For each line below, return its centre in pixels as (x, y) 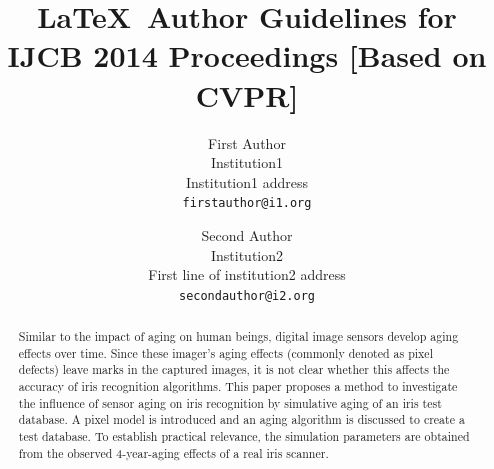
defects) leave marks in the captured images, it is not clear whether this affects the (234, 369)
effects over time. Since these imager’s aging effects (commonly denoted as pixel (225, 352)
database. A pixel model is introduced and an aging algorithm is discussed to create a (241, 419)
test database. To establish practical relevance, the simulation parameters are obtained (244, 436)
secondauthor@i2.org (247, 295)
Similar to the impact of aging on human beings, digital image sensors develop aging (238, 336)
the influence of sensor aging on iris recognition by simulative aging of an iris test (230, 402)
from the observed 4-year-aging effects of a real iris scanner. (173, 452)
